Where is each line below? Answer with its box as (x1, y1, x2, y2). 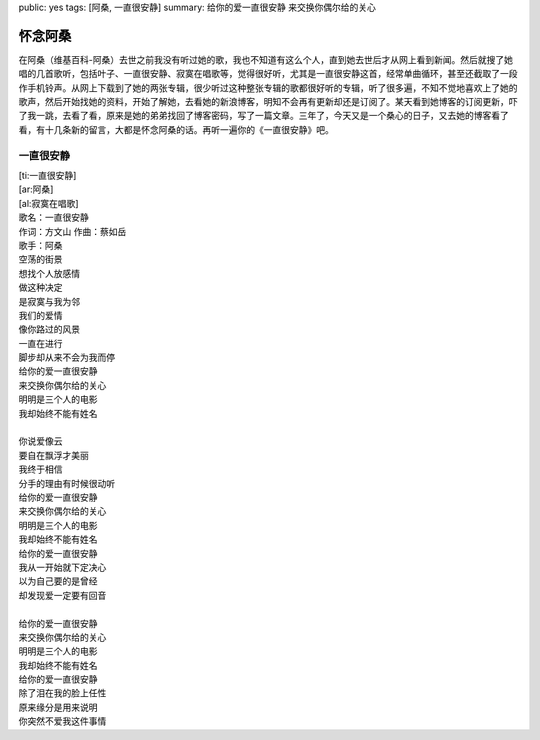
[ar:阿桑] (18, 183, 54, 195)
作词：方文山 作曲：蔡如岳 (18, 225, 127, 237)
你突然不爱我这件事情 (18, 715, 107, 727)
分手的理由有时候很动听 (18, 477, 115, 489)
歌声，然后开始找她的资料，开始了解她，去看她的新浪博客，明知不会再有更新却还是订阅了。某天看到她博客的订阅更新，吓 (18, 96, 518, 108)
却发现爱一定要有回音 (18, 589, 107, 601)
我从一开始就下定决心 (18, 561, 107, 573)
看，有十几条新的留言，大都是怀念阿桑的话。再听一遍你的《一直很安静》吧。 (18, 123, 334, 135)
